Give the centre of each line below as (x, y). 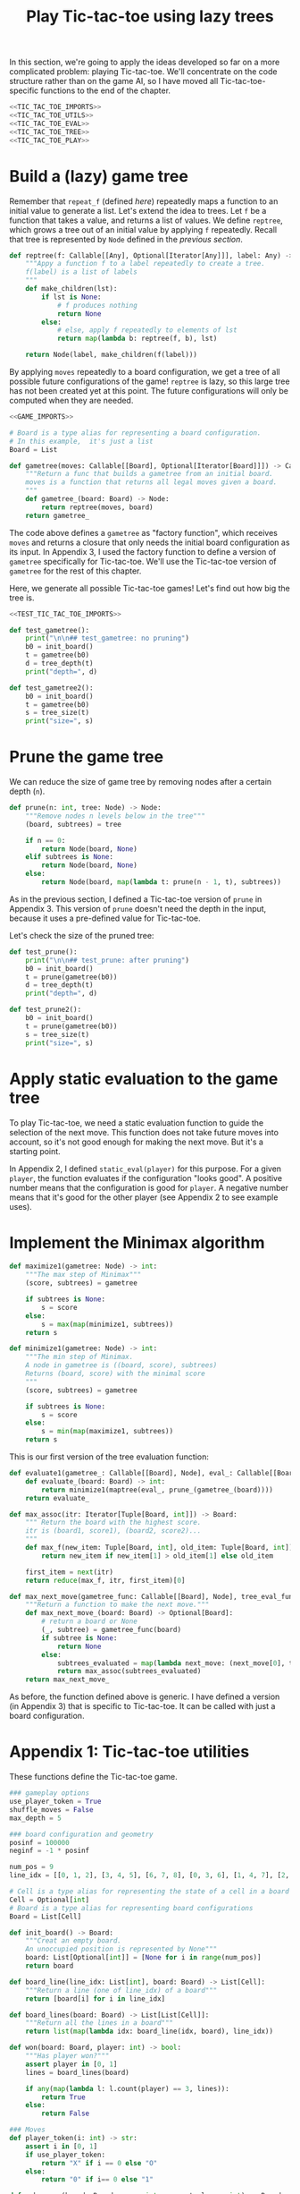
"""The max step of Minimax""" (83, 1275)
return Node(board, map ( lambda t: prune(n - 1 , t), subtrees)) (161, 882)
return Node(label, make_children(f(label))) (112, 355)
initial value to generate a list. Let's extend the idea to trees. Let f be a (138, 210)
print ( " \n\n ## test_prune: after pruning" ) (108, 960)
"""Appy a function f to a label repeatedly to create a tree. (146, 264)
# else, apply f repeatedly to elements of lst (147, 330)
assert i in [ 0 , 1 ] (62, 2146)
